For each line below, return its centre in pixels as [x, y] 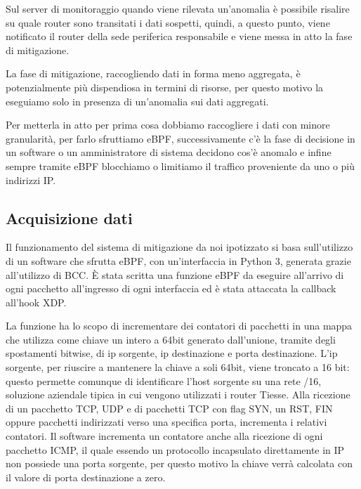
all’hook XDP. [36, 302]
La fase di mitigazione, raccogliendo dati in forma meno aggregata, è [153, 73]
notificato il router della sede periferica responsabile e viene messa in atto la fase [179, 36]
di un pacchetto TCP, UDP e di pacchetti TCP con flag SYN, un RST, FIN [169, 408]
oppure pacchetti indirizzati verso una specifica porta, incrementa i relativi [166, 422]
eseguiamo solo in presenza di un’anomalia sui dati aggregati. [137, 101]
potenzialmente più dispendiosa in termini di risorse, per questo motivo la [165, 87]
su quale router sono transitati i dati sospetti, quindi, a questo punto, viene [168, 22]
